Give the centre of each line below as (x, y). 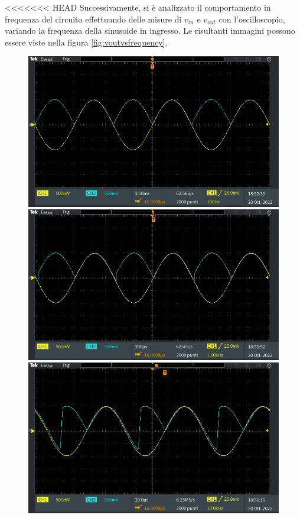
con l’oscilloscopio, (252, 19)
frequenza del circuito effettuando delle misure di (93, 19)
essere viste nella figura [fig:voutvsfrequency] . (86, 42)
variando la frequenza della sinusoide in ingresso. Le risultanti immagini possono (150, 30)
